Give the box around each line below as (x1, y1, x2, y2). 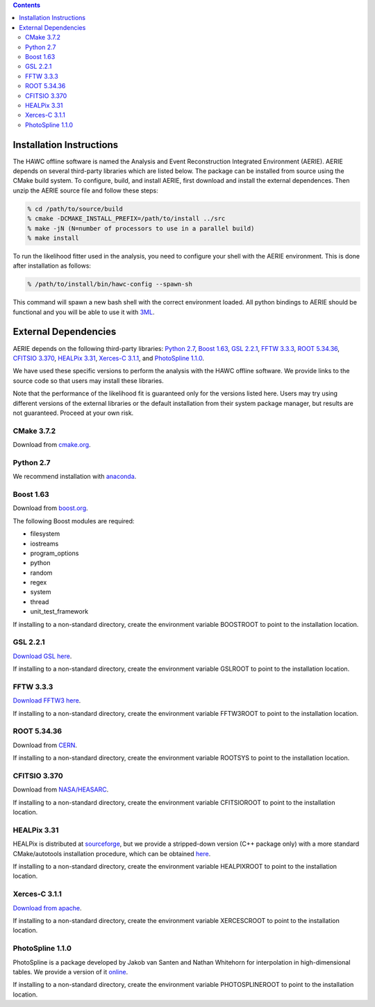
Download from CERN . (12, 741, 78, 749)
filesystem (30, 530, 60, 538)
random (30, 568, 53, 577)
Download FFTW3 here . (12, 696, 81, 705)
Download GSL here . (12, 652, 72, 660)
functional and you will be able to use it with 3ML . (12, 308, 155, 316)
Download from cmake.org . (12, 441, 91, 449)
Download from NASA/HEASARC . (12, 785, 109, 794)
